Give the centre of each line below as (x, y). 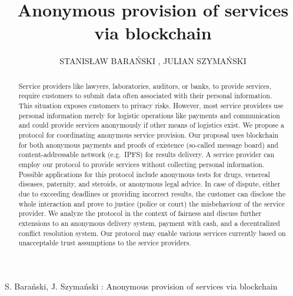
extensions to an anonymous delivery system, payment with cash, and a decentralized (149, 223)
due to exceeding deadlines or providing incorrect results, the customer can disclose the (152, 193)
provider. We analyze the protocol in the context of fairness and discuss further (140, 213)
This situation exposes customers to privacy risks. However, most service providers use (151, 106)
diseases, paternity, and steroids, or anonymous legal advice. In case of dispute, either (149, 184)
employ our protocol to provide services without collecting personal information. (141, 164)
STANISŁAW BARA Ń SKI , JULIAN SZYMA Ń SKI (153, 61)
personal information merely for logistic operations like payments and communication (149, 115)
